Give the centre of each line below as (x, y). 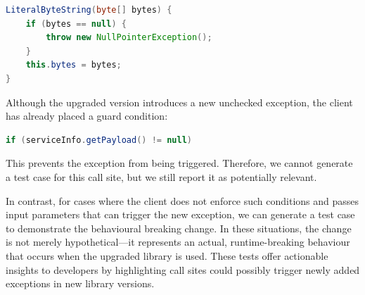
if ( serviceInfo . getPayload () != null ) (99, 140)
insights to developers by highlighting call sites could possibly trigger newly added (183, 269)
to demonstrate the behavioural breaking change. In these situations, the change (179, 228)
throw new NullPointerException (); (129, 38)
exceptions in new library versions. (80, 283)
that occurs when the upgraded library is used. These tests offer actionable (167, 255)
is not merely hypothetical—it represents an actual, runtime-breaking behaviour (178, 242)
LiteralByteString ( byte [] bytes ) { (89, 10)
